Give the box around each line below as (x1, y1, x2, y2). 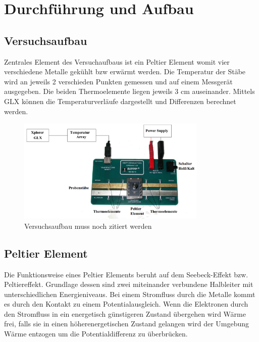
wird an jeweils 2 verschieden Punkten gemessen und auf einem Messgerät (4, 76, 233, 86)
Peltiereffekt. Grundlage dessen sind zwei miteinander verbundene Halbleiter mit (4, 279, 253, 289)
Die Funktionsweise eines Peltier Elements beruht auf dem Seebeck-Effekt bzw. (4, 269, 248, 279)
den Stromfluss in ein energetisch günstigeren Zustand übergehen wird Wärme (4, 308, 246, 319)
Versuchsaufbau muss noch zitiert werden (24, 220, 152, 231)
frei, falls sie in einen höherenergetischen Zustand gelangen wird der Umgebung (4, 318, 249, 329)
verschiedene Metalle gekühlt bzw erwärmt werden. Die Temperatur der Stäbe (4, 66, 246, 77)
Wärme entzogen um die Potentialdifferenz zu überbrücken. (4, 328, 188, 339)
